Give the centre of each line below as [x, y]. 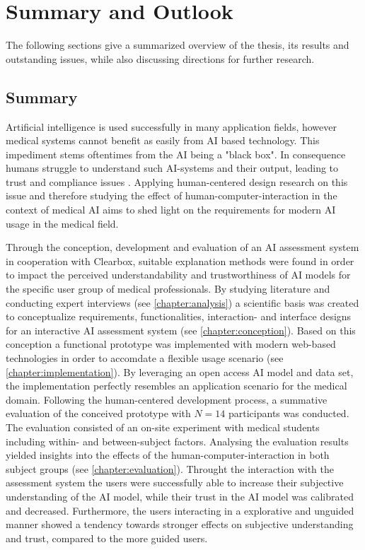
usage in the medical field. [62, 223]
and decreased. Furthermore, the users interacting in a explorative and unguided [180, 510]
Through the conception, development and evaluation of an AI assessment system [182, 247]
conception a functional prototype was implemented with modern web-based [171, 344]
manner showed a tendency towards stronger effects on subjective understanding [180, 524]
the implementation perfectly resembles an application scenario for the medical [176, 386]
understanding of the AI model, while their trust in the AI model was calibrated [180, 496]
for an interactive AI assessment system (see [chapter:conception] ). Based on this [181, 330]
